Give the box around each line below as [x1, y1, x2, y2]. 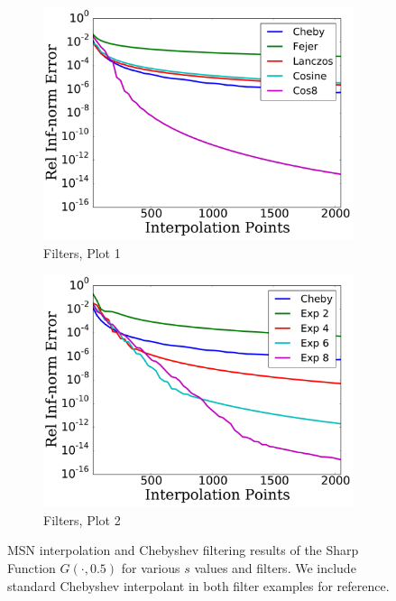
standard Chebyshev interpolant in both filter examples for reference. [7, 576, 390, 595]
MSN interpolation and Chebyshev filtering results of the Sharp [7, 541, 359, 559]
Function [7, 558, 56, 577]
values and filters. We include [194, 558, 356, 577]
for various [121, 558, 180, 577]
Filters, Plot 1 [43, 243, 121, 262]
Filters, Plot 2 [43, 510, 121, 529]
